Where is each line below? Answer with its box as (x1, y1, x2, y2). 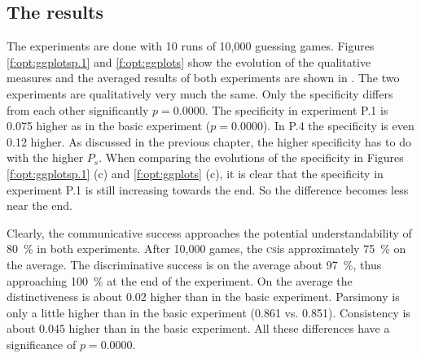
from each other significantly (7, 101, 149, 118)
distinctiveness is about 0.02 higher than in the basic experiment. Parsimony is (7, 288, 400, 305)
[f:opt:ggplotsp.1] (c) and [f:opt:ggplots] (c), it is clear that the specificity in (7, 164, 384, 181)
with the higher (7, 149, 84, 166)
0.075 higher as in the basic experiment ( (7, 117, 211, 134)
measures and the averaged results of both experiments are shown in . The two (7, 69, 400, 86)
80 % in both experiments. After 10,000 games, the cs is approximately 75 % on (7, 240, 406, 257)
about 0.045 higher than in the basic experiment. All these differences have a (7, 320, 390, 337)
